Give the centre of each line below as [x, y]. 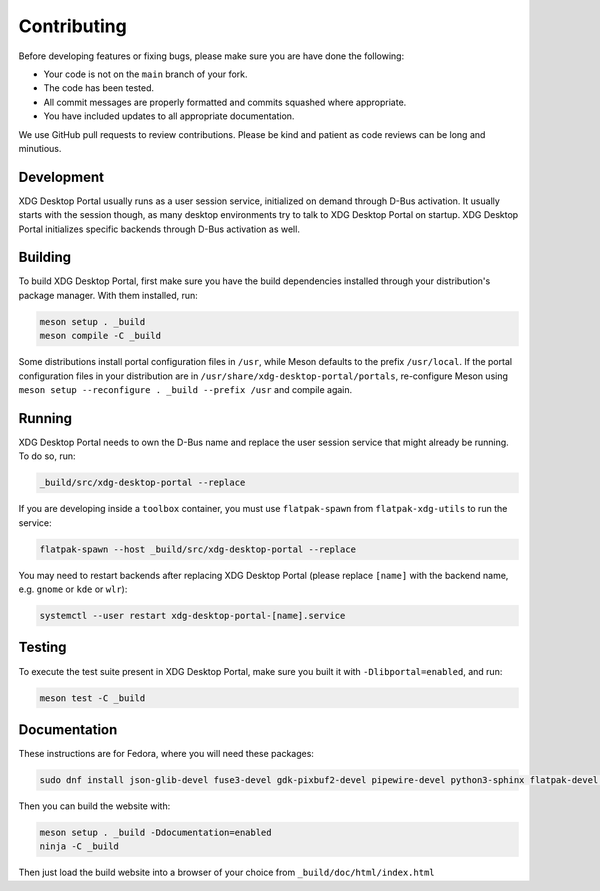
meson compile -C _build [100, 336]
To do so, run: [47, 456]
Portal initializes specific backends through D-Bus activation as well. [159, 229]
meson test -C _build [92, 698]
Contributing [72, 26]
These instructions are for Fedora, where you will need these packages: [166, 753]
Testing [42, 647]
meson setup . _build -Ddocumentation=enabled [155, 832]
